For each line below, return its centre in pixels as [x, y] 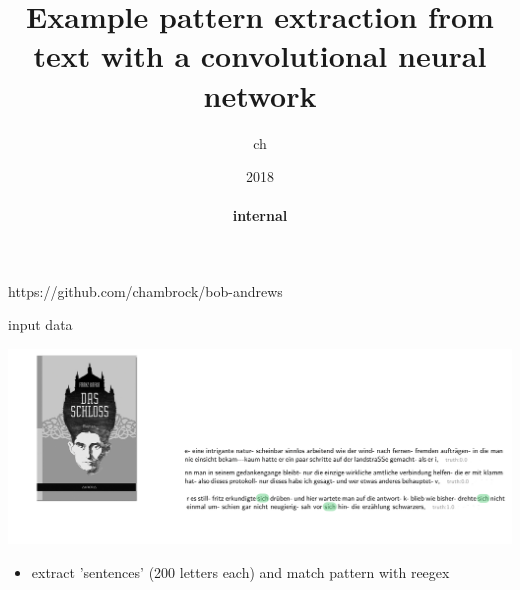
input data [40, 324]
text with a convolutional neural [260, 55]
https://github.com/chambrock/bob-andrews [145, 290]
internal [260, 215]
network [260, 94]
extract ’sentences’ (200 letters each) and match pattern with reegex [240, 572]
